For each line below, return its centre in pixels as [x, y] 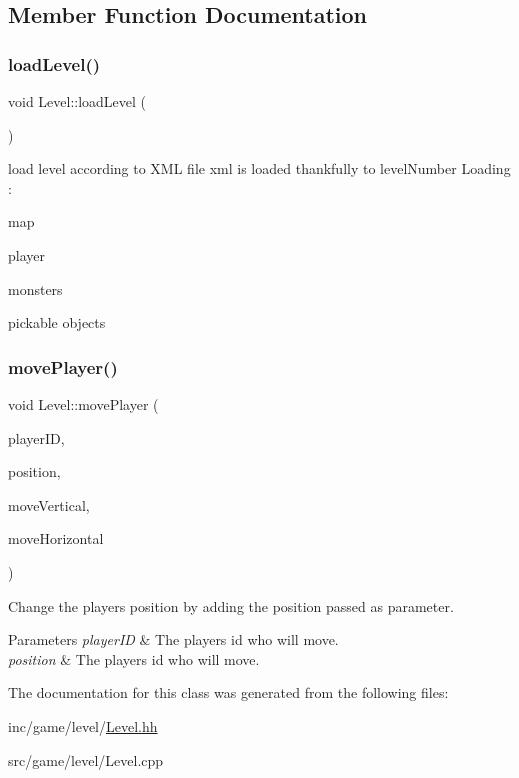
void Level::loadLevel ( [77, 101]
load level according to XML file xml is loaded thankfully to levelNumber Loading [259, 168]
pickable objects [57, 322]
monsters [35, 288]
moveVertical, [49, 504]
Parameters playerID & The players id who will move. [173, 639]
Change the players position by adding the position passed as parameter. [231, 605]
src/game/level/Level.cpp [86, 759]
